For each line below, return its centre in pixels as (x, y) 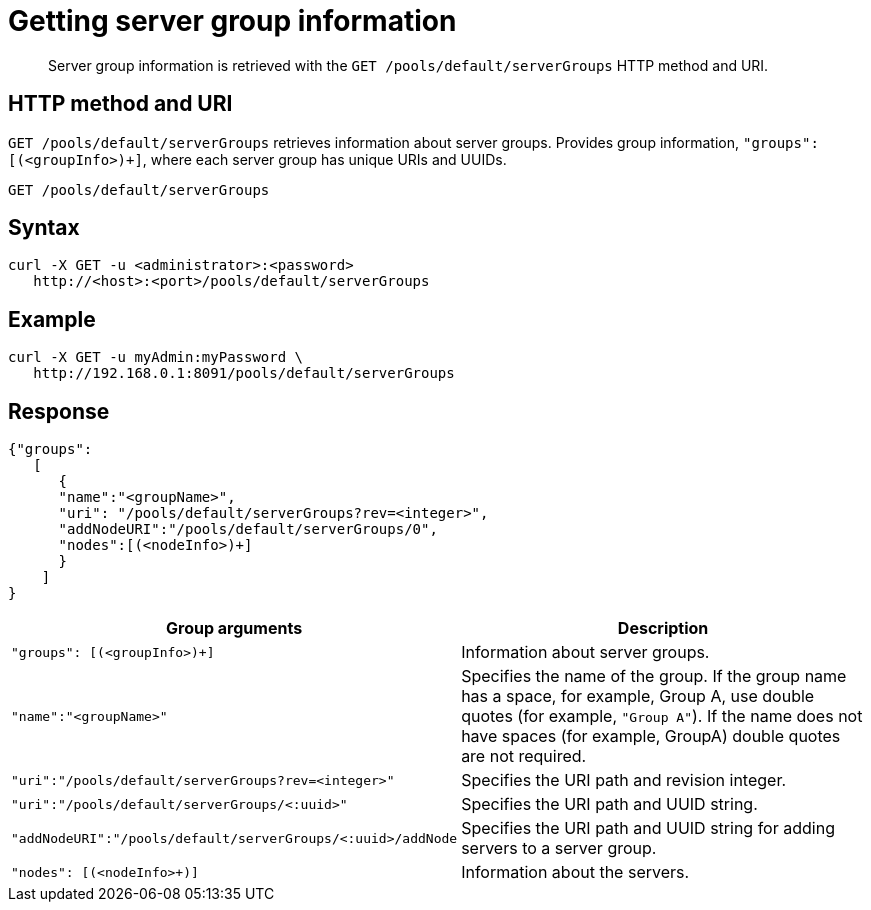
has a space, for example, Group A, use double (638, 696)
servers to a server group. (559, 848)
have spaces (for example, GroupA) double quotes (651, 736)
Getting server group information (232, 21)
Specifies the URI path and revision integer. (624, 780)
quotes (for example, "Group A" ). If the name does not (662, 716)
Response (59, 411)
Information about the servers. (575, 872)
